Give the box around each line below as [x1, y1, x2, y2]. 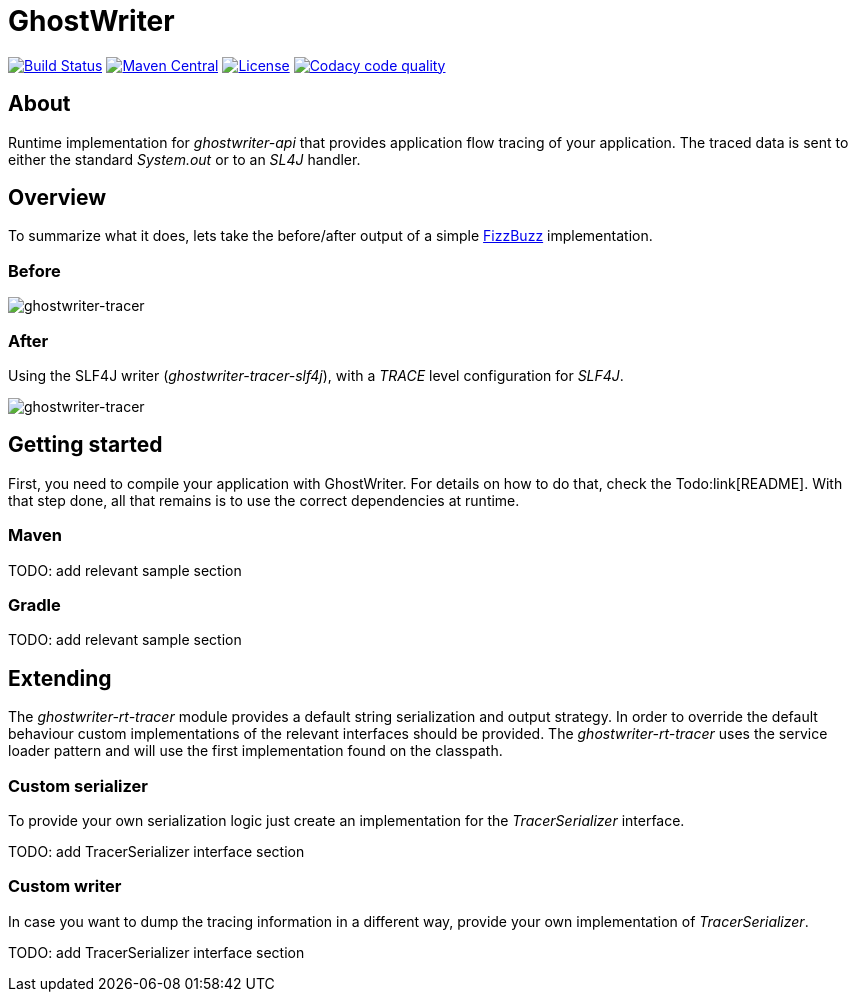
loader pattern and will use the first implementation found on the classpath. [8, 742, 503, 760]
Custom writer [8, 876, 122, 897]
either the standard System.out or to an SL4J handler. [8, 150, 361, 168]
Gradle [8, 594, 61, 615]
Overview [8, 185, 107, 211]
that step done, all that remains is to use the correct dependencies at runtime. [8, 491, 520, 509]
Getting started [8, 432, 163, 458]
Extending [8, 665, 112, 691]
